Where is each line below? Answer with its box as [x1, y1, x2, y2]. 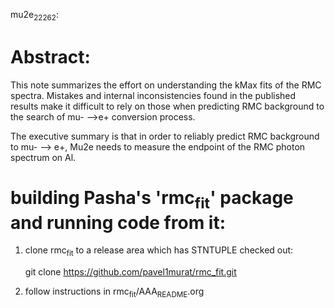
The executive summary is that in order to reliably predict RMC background [10, 130, 320, 142]
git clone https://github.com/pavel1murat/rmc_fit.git [24, 266, 237, 278]
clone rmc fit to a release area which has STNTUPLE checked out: [24, 244, 294, 259]
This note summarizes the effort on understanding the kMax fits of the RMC [10, 79, 322, 91]
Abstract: [10, 45, 91, 68]
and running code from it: [10, 211, 227, 234]
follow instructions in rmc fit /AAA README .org [24, 285, 205, 299]
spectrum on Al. [10, 151, 77, 163]
